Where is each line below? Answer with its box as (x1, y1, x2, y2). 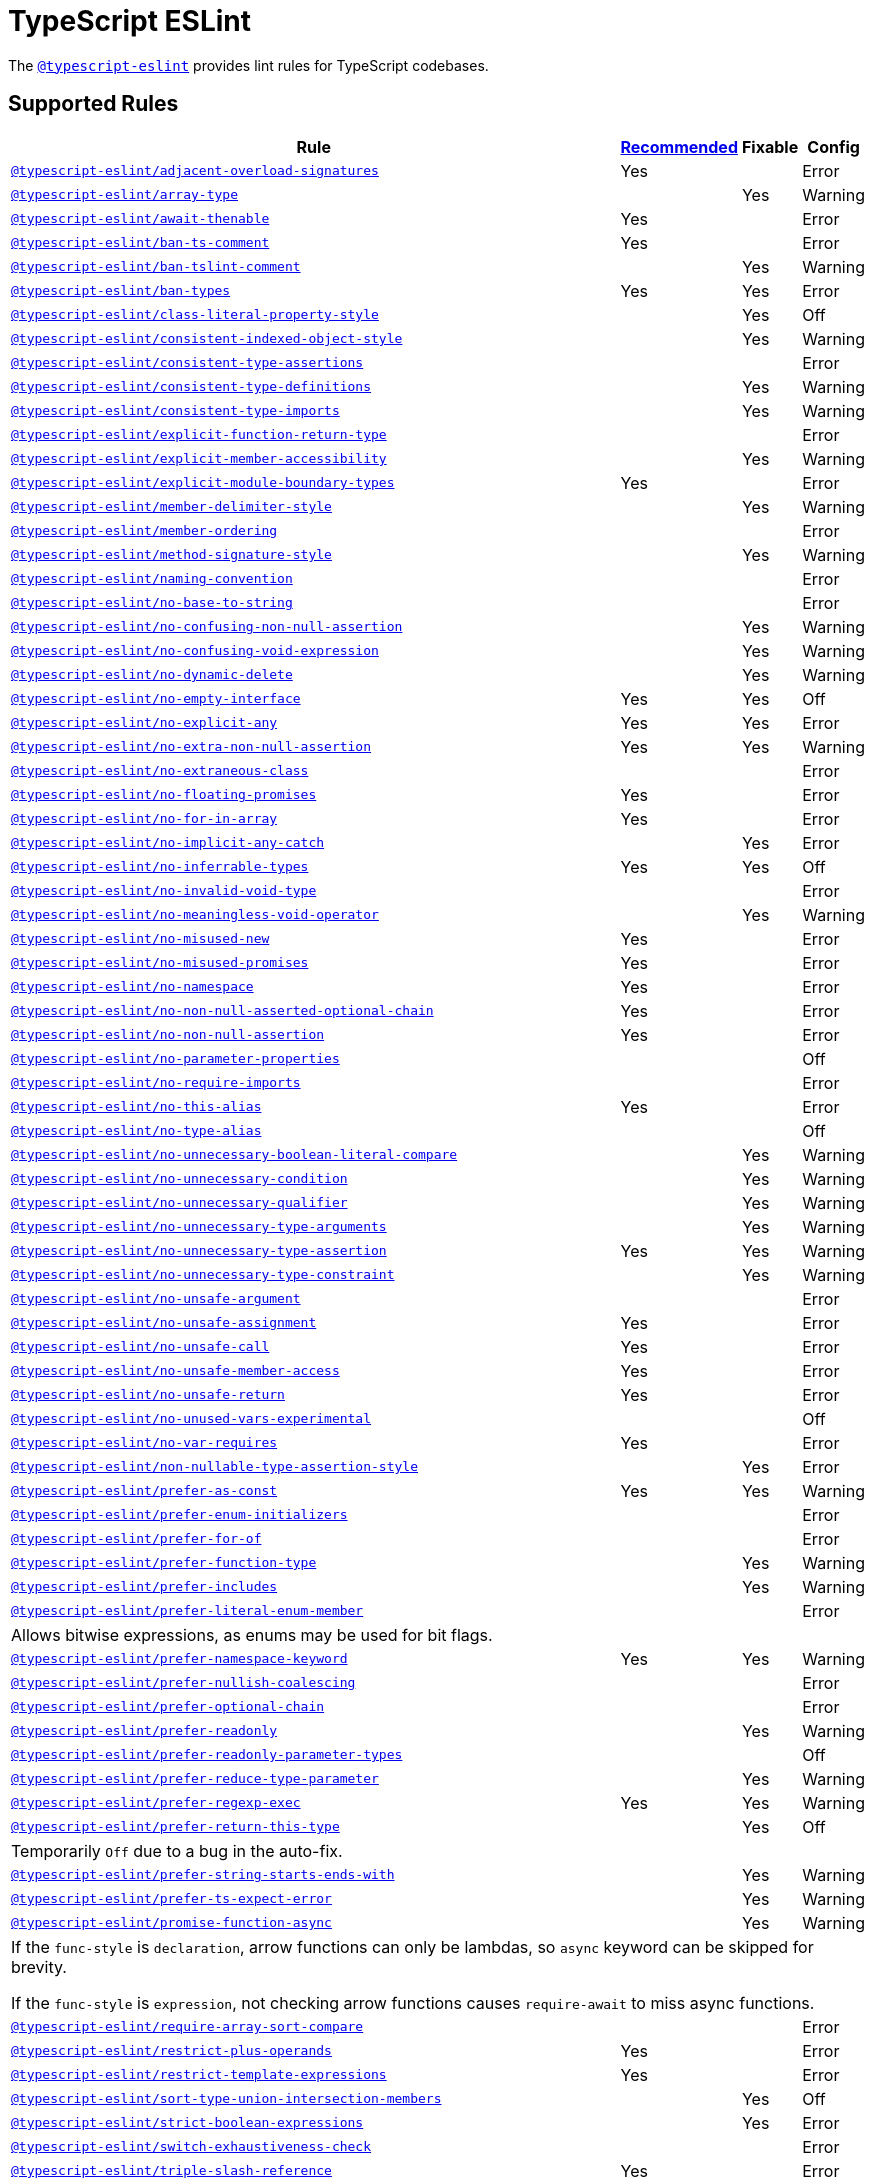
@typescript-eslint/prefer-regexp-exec (11, 1795, 301, 1811)
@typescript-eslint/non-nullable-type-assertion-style (11, 1459, 418, 1475)
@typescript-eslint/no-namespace (11, 979, 254, 995)
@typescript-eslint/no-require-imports (11, 1075, 301, 1091)
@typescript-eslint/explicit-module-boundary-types (11, 475, 395, 491)
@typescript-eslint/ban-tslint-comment (11, 259, 301, 275)
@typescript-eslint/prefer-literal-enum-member (11, 1603, 364, 1619)
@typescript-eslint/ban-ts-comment (11, 235, 270, 251)
